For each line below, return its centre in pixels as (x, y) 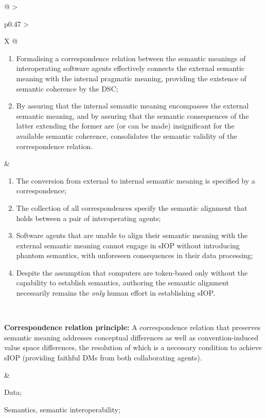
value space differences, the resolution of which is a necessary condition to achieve (133, 347)
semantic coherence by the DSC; (67, 88)
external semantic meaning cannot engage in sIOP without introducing (128, 245)
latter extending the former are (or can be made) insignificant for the (125, 126)
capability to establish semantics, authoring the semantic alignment (122, 283)
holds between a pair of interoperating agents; (88, 218)
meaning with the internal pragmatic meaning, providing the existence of (131, 78)
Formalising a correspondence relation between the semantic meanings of (131, 58)
